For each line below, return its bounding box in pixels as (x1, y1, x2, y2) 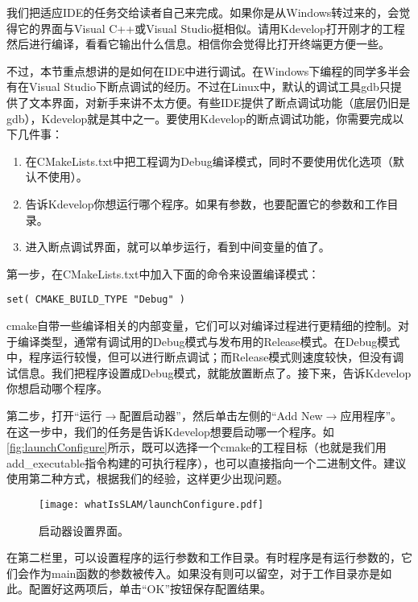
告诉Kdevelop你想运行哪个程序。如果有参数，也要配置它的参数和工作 (25, 195, 387, 212)
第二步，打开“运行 (6, 406, 102, 423)
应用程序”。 (340, 406, 403, 423)
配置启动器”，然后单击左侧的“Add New (119, 406, 323, 423)
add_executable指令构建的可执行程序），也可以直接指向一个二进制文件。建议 (6, 454, 407, 471)
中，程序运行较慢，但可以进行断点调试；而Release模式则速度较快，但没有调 (6, 348, 404, 365)
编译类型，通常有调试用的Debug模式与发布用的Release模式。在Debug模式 (17, 332, 400, 349)
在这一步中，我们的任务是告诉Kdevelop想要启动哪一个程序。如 (6, 423, 334, 439)
